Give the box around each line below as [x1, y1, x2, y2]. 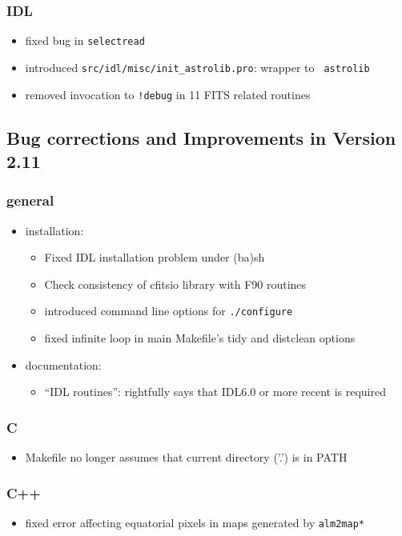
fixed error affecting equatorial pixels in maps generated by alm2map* [25, 514, 364, 530]
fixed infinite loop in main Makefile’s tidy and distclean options [44, 330, 356, 346]
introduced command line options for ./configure [44, 302, 293, 319]
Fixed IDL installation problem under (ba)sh [44, 249, 265, 266]
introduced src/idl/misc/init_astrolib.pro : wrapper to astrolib [25, 58, 370, 75]
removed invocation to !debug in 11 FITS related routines [25, 86, 311, 102]
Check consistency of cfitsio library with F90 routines [44, 275, 307, 292]
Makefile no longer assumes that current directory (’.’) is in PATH [25, 449, 348, 466]
